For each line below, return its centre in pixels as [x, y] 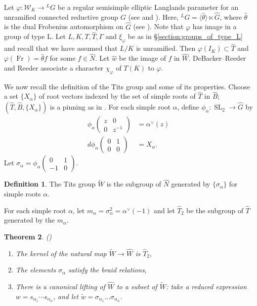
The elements [36, 270]
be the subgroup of [215, 210]
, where [231, 17]
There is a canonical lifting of [60, 287]
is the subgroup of [134, 184]
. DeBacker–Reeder [217, 58]
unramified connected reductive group [61, 17]
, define [188, 107]
